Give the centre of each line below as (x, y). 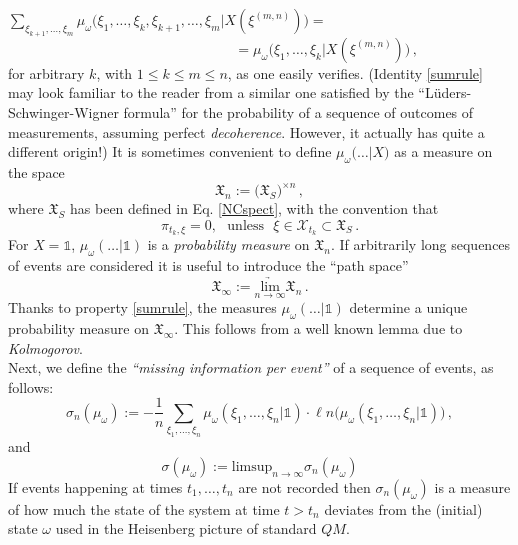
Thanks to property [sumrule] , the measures (142, 307)
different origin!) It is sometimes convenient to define (170, 151)
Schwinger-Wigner (63, 111)
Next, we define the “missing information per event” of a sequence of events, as (251, 367)
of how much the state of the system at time (144, 508)
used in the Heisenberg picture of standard (186, 528)
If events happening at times (95, 486)
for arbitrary (46, 72)
